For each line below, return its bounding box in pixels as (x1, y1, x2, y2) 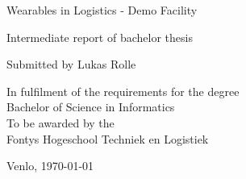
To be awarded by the (6, 114, 115, 131)
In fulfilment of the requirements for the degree (6, 82, 240, 99)
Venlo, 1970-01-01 (6, 157, 94, 174)
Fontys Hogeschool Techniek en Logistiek (6, 130, 209, 147)
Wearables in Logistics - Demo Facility (6, 2, 198, 18)
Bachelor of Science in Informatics (6, 98, 175, 115)
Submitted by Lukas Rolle (6, 56, 136, 73)
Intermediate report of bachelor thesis (6, 28, 193, 45)
